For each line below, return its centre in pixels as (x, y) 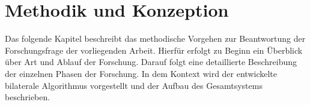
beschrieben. (28, 97)
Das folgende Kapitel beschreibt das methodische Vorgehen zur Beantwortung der (155, 38)
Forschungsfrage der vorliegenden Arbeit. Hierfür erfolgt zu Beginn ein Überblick (154, 50)
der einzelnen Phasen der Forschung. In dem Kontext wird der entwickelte (141, 73)
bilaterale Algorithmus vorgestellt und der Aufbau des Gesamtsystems (134, 85)
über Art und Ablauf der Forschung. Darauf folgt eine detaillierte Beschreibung (151, 62)
